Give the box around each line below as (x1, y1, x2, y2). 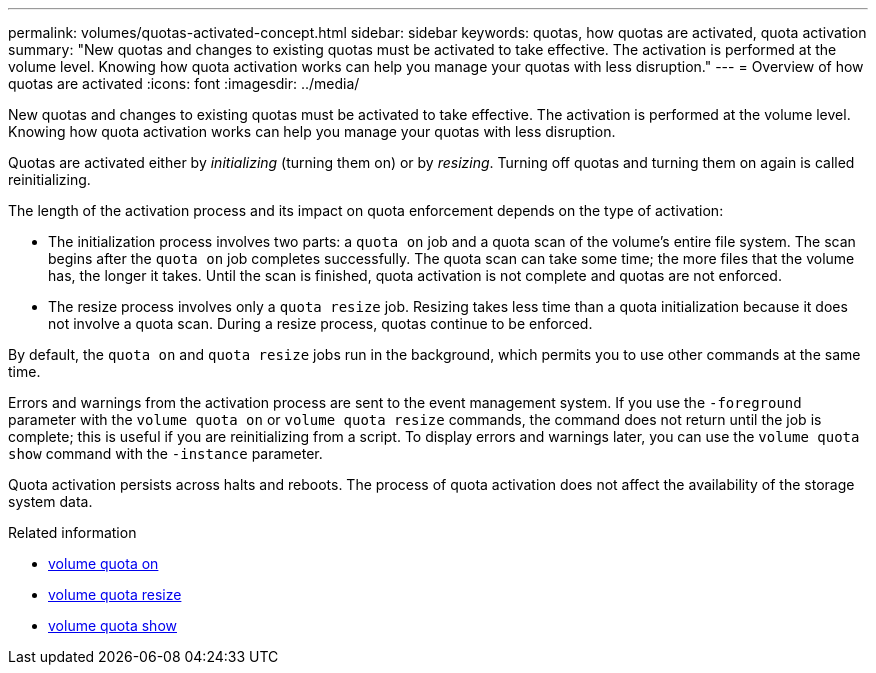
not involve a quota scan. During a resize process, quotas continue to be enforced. (48, 315, 593, 332)
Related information (8, 524, 137, 541)
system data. (8, 493, 93, 510)
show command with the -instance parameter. (8, 445, 323, 462)
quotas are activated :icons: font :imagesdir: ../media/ (8, 75, 360, 92)
